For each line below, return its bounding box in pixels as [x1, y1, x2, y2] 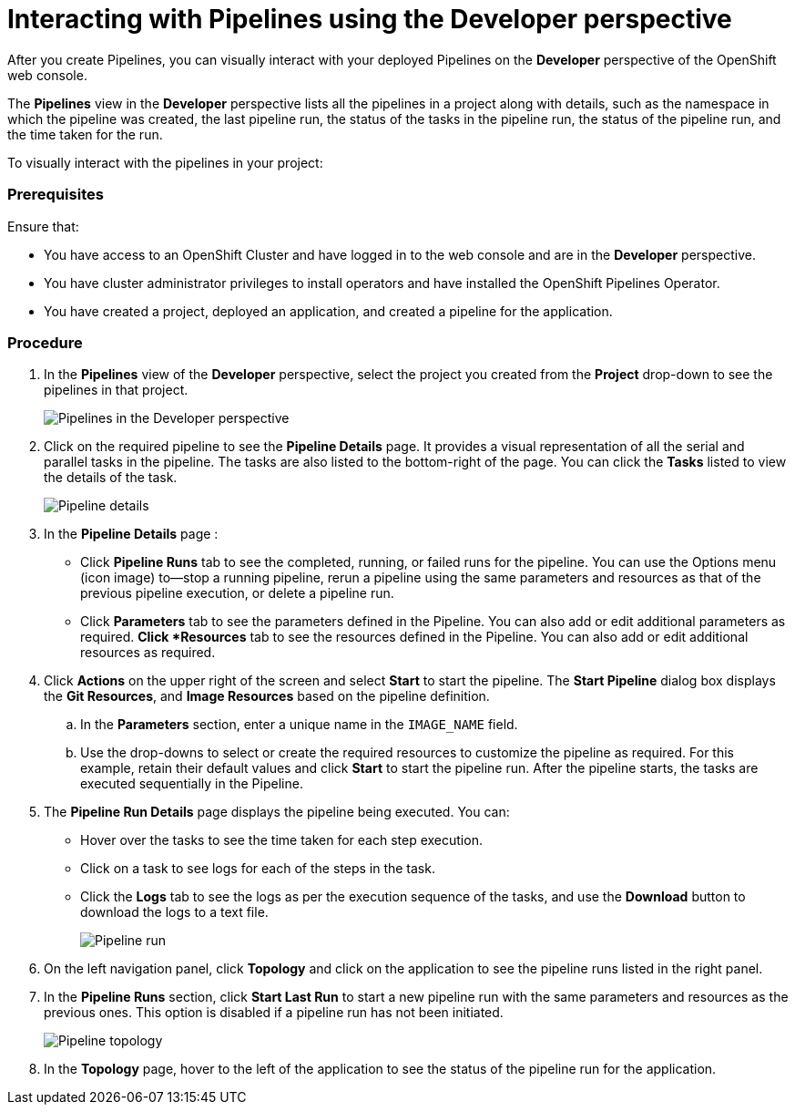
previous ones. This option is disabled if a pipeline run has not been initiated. [44, 1004, 504, 1021]
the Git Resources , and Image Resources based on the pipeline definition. [44, 688, 490, 705]
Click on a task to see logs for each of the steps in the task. [80, 860, 435, 877]
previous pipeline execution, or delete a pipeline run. [80, 585, 394, 602]
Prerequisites [7, 185, 104, 204]
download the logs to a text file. [80, 904, 269, 921]
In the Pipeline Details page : [44, 526, 219, 542]
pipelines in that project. [44, 382, 189, 398]
